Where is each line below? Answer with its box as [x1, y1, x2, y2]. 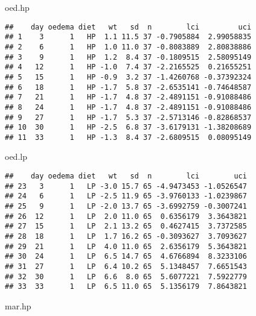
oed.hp [5, 1, 30, 13]
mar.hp [5, 299, 31, 312]
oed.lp [5, 150, 27, 163]
